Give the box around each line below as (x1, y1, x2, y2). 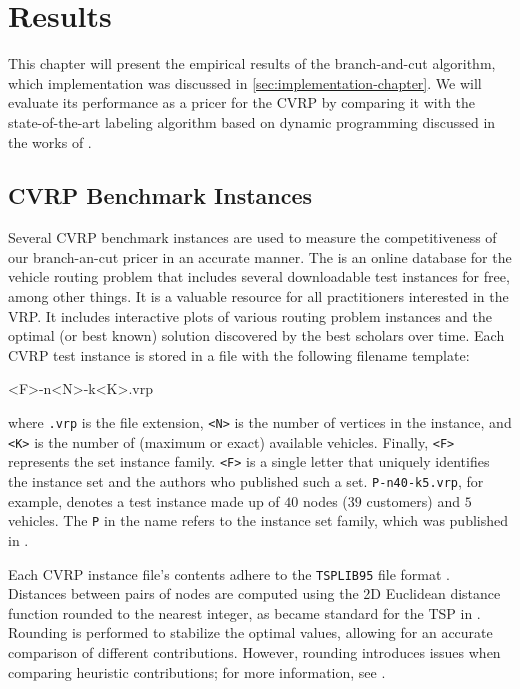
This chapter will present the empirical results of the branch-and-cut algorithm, (8, 53, 496, 74)
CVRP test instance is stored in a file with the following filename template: (8, 344, 470, 365)
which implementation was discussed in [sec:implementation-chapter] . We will (8, 72, 482, 93)
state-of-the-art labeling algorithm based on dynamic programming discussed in (8, 111, 496, 132)
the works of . (8, 131, 92, 152)
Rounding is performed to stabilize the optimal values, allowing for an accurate (8, 622, 493, 643)
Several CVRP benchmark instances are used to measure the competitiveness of (8, 227, 497, 248)
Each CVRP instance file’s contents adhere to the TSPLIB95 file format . (8, 563, 450, 584)
